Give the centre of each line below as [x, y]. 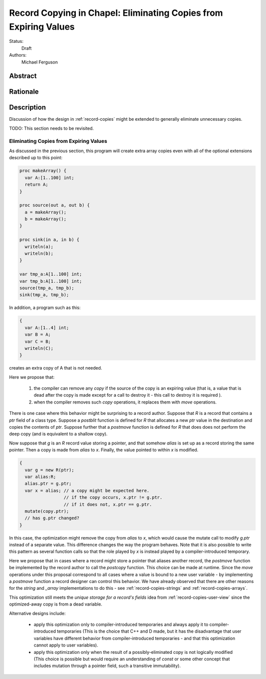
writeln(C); [39, 348]
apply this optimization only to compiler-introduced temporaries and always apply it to [121, 624]
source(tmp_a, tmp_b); [47, 288]
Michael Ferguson [40, 62]
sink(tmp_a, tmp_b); [44, 295]
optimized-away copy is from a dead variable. [56, 604]
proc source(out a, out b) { [55, 205]
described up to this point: [36, 158]
